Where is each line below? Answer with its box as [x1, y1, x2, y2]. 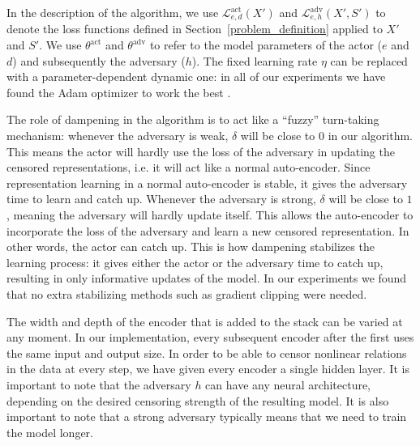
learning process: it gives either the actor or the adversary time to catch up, [6, 253, 384, 270]
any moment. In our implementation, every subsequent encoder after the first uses [6, 329, 414, 346]
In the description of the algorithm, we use [6, 4, 219, 20]
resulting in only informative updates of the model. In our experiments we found [6, 270, 407, 287]
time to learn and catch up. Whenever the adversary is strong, [6, 190, 316, 207]
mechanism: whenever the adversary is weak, [6, 127, 229, 144]
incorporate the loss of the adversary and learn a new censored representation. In [6, 222, 409, 239]
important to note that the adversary [6, 376, 191, 393]
